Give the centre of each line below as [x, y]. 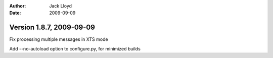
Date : [15, 13]
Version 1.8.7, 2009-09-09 [52, 27]
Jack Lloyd [61, 6]
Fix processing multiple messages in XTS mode [59, 39]
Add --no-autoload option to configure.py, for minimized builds [75, 48]
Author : [18, 6]
